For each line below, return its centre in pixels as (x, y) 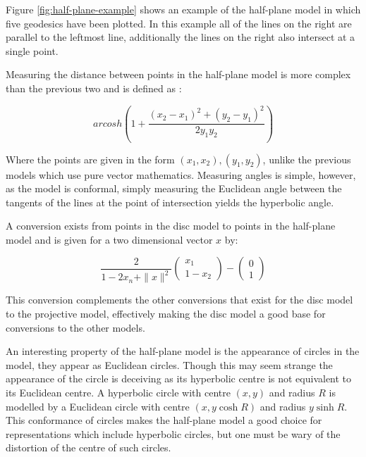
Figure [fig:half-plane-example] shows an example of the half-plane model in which (183, 9)
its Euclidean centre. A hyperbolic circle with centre (118, 392)
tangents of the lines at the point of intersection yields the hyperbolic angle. (170, 202)
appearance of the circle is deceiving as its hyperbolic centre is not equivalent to (179, 378)
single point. (32, 50)
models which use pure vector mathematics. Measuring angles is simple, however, (181, 174)
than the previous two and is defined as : (94, 88)
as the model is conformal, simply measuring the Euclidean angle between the (174, 188)
